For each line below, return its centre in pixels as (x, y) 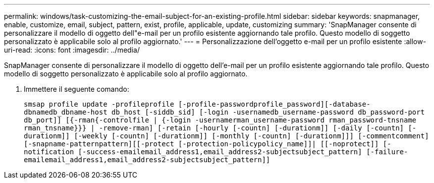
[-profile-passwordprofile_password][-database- (274, 104)
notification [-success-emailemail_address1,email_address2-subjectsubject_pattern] (193, 152)
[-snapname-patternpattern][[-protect (99, 144)
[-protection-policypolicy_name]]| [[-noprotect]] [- (285, 144)
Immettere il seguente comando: (77, 89)
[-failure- (387, 152)
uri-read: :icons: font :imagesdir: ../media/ (72, 50)
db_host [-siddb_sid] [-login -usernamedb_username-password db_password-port (268, 112)
